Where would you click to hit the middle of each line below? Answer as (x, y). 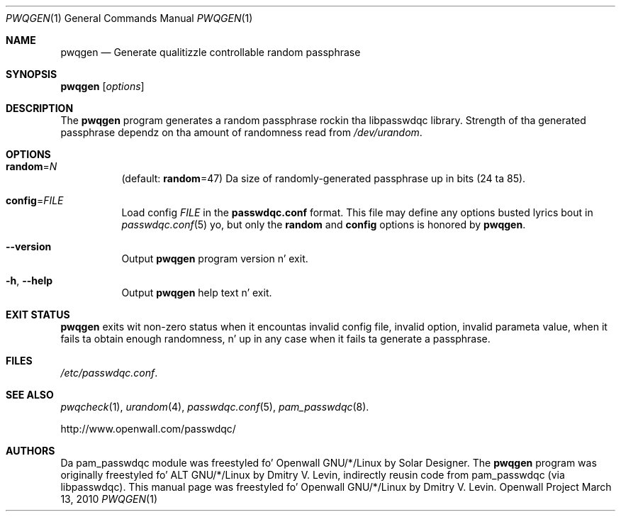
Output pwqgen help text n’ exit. (197, 293)
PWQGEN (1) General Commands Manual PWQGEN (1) (129, 18)
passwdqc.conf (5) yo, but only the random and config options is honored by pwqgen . (324, 224)
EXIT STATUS (38, 315)
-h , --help (29, 280)
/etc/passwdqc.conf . (109, 373)
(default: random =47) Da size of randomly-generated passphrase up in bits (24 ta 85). (324, 178)
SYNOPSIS (32, 74)
